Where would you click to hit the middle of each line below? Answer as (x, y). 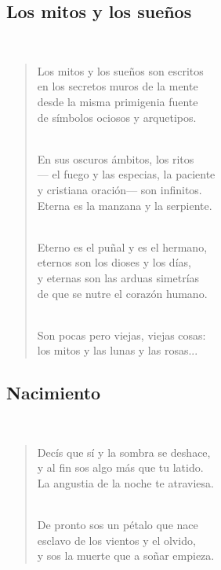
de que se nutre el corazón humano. (122, 293)
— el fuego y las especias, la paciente (126, 174)
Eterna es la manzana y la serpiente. (125, 205)
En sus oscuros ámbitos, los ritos (116, 158)
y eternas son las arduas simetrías (118, 277)
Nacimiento (54, 393)
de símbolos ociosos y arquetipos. (117, 117)
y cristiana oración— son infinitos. (120, 189)
